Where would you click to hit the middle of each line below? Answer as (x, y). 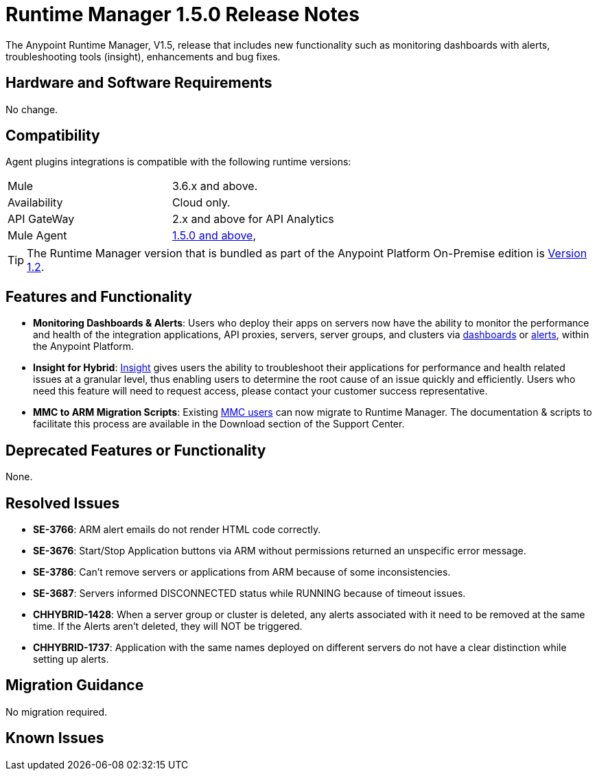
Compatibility (53, 136)
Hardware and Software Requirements (139, 83)
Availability (35, 203)
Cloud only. (201, 203)
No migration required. (57, 712)
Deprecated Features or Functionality (136, 450)
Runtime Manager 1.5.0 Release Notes (183, 14)
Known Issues (55, 738)
